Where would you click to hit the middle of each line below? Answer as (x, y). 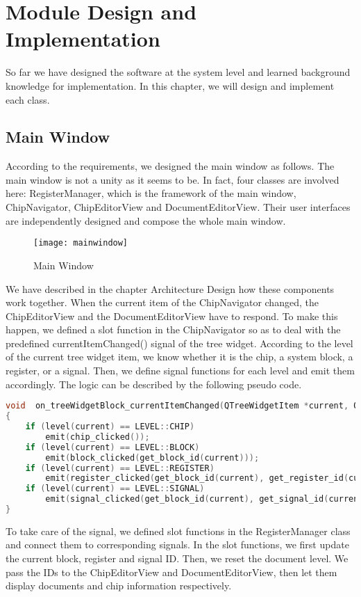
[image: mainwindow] (81, 243)
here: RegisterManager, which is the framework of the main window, (151, 193)
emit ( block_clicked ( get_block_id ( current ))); (152, 457)
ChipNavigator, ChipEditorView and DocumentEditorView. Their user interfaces (178, 207)
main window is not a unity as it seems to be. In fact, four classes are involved (173, 179)
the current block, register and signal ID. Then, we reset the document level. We (177, 558)
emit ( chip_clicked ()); (98, 437)
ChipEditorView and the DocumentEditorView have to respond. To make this (172, 316)
